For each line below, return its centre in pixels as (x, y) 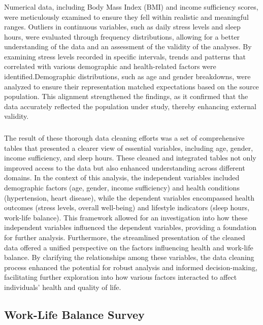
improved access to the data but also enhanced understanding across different (125, 167)
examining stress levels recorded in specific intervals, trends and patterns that (125, 56)
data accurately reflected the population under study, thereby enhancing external (130, 106)
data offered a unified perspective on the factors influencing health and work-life (129, 247)
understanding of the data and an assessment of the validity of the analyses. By (128, 46)
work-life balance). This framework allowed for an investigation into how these (126, 217)
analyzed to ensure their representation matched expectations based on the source (131, 86)
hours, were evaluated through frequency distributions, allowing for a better (122, 36)
